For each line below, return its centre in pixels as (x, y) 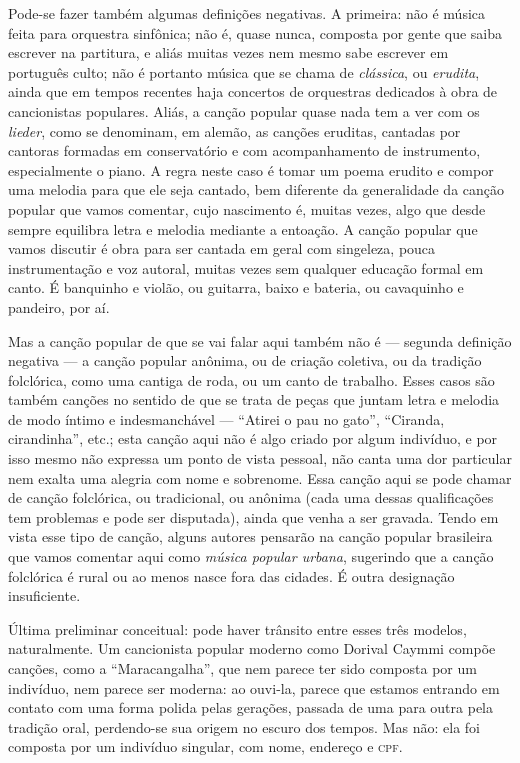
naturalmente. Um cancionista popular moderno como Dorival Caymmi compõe (252, 648)
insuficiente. (44, 595)
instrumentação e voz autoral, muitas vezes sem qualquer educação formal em (246, 267)
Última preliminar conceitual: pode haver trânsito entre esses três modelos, (237, 628)
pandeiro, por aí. (59, 306)
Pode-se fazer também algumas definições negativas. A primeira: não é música (247, 13)
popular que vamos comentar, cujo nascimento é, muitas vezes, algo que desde (247, 208)
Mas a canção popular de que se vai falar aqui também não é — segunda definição (260, 340)
